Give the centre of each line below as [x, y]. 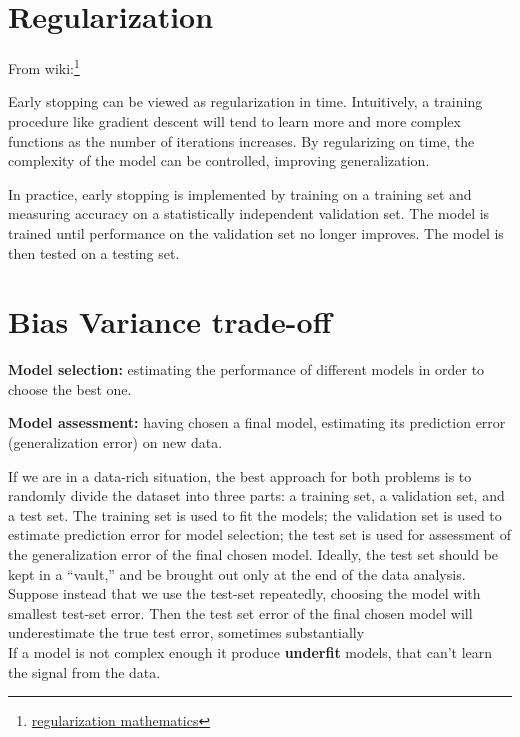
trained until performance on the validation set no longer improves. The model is [256, 232]
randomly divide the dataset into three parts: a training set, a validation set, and [256, 495]
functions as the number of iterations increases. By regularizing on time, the [241, 140]
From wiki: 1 [44, 66]
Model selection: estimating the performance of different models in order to [246, 369]
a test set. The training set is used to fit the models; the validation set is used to [255, 514]
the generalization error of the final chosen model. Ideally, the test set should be [253, 554]
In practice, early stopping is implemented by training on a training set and [240, 193]
